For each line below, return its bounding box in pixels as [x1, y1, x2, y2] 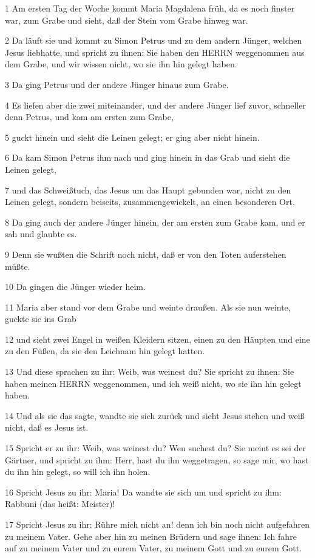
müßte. [5, 260, 30, 272]
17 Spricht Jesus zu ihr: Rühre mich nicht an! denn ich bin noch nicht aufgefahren [5, 518, 310, 530]
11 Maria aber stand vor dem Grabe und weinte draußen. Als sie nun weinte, [5, 300, 291, 313]
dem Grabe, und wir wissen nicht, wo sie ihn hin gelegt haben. [5, 58, 237, 70]
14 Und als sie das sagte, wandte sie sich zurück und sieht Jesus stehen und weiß [5, 409, 305, 422]
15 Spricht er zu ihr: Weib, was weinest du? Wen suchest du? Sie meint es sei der [5, 442, 307, 454]
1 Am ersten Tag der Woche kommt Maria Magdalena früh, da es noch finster [5, 2, 295, 14]
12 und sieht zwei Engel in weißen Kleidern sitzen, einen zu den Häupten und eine [5, 332, 310, 345]
